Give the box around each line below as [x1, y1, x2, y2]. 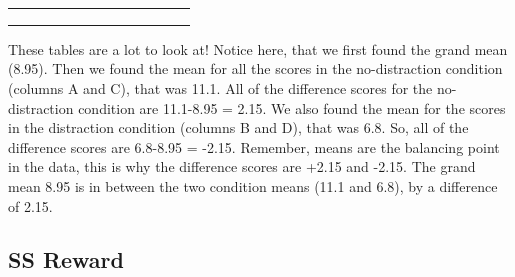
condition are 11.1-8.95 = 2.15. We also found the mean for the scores [78, 97, 506, 118]
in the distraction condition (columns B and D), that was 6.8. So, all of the [8, 117, 469, 138]
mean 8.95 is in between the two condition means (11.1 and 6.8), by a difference [8, 175, 498, 196]
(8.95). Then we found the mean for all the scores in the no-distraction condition [8, 58, 503, 79]
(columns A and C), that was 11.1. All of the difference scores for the [8, 77, 433, 98]
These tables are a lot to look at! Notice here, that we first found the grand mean [8, 38, 508, 59]
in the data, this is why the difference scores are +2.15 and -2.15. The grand [8, 156, 476, 177]
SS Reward [8, 244, 124, 275]
